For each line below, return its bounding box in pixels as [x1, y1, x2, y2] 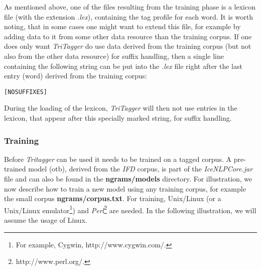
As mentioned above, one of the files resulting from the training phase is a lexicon [4, 2, 255, 12]
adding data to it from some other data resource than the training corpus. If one [4, 31, 252, 41]
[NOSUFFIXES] [4, 88, 47, 96]
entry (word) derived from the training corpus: [4, 70, 148, 81]
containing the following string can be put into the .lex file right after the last [4, 60, 242, 71]
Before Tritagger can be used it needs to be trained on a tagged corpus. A [4, 153, 231, 164]
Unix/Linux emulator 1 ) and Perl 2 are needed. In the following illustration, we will [4, 203, 256, 215]
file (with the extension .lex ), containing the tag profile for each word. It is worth [4, 11, 253, 22]
